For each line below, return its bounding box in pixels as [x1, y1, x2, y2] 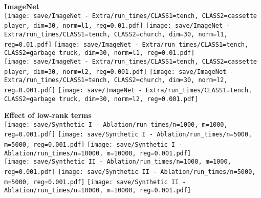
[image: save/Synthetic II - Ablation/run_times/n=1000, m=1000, [4, 158, 231, 166]
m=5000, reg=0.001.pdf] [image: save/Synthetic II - [4, 178, 186, 186]
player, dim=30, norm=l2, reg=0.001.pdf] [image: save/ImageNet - [4, 68, 234, 75]
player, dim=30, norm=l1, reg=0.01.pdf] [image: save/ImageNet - [4, 22, 230, 30]
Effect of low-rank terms [4, 110, 92, 121]
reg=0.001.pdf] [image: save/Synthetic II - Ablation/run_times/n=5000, [4, 168, 256, 176]
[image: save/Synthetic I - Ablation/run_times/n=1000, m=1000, [4, 121, 228, 128]
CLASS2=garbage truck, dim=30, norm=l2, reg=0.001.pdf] [4, 95, 199, 103]
